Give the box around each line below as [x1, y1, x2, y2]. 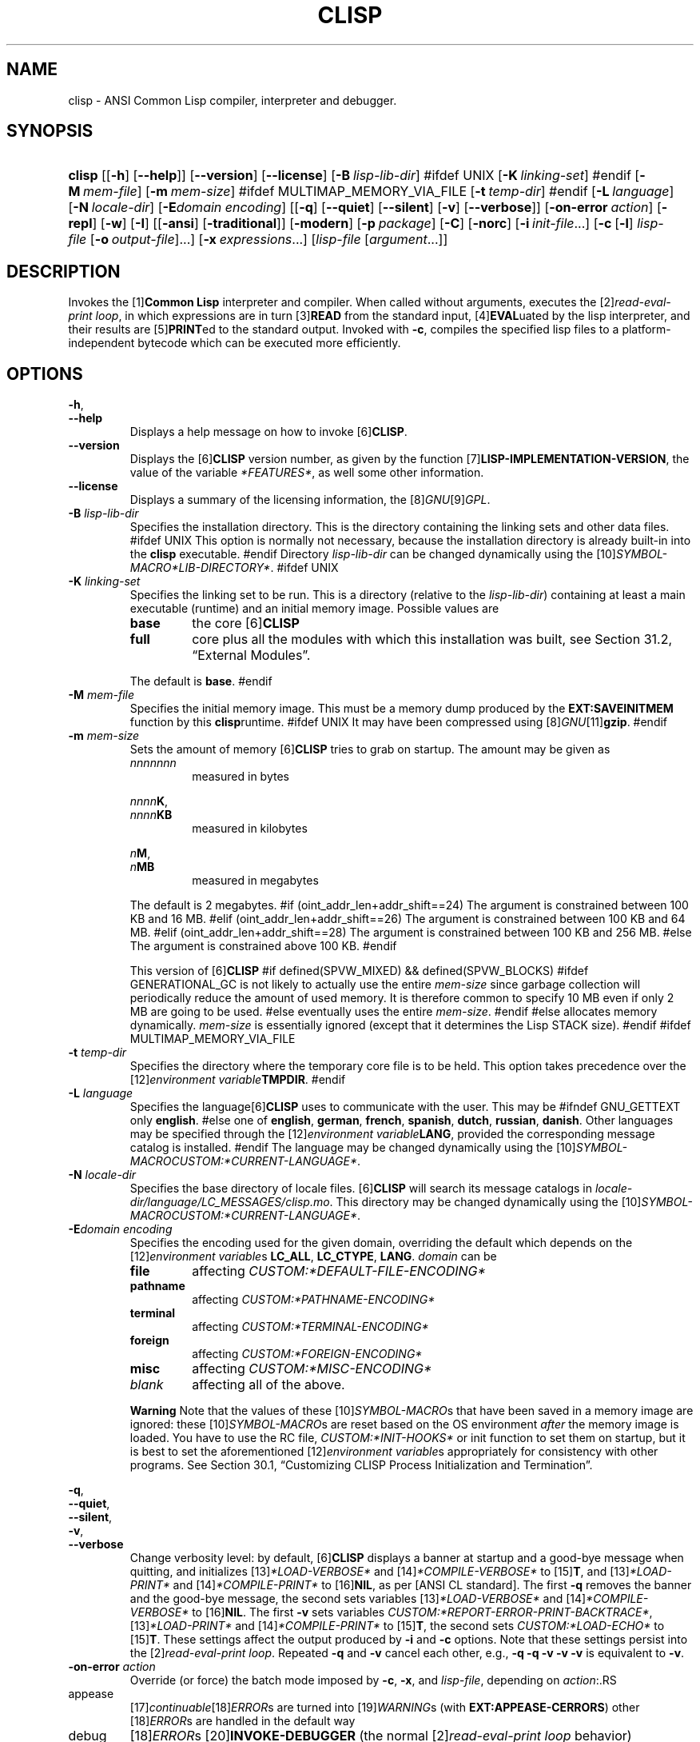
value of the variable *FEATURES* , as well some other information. [129, 465, 484, 480]
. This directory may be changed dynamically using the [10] [329, 1195, 642, 1209]
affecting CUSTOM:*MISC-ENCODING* [192, 1360, 432, 1377]
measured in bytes [192, 769, 289, 784]
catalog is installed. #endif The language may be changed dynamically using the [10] [129, 1141, 576, 1155]
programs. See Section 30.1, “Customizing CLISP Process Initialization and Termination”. [129, 1458, 593, 1472]
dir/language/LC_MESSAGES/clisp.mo [129, 1195, 330, 1209]
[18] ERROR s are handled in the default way [129, 1714, 356, 1728]
